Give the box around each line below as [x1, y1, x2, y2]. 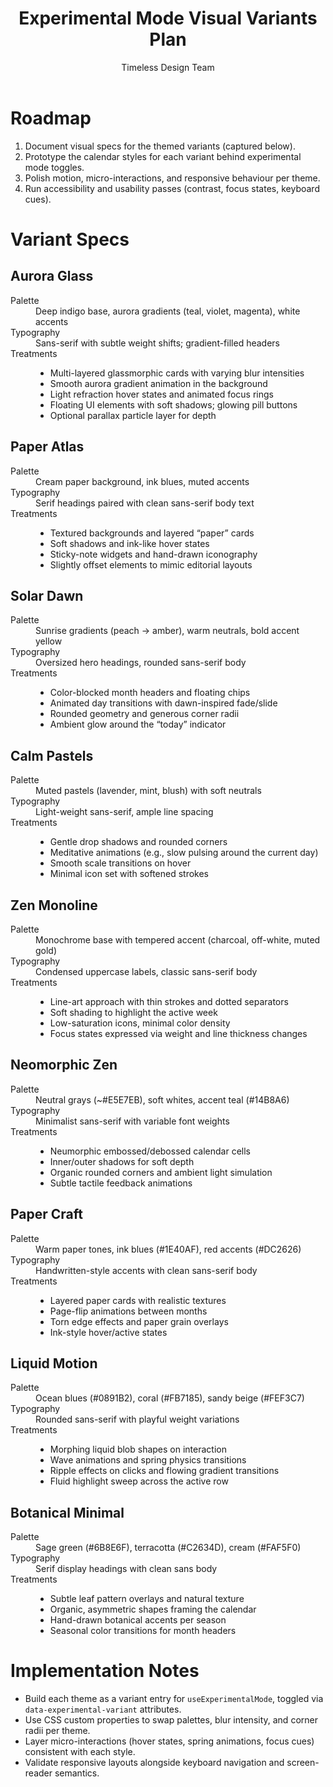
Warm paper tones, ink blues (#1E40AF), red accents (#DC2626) [35, 1243, 302, 1255]
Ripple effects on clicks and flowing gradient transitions [49, 1465, 280, 1477]
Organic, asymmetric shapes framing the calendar [49, 1603, 257, 1616]
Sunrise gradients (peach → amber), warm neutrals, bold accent [35, 625, 300, 637]
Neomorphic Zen [10, 1057, 118, 1074]
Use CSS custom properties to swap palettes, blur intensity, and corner [24, 1714, 318, 1726]
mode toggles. [24, 161, 85, 173]
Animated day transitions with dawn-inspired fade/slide [49, 697, 278, 709]
